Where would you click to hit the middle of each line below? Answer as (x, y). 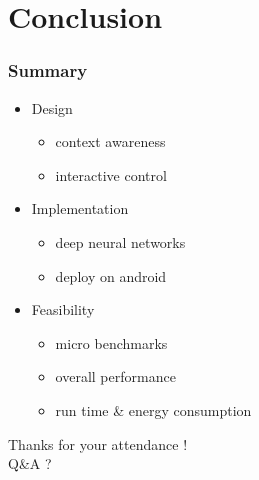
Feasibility (63, 309)
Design (52, 107)
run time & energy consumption (153, 409)
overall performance (115, 376)
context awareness (110, 141)
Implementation (80, 208)
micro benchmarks (111, 342)
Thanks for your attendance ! (98, 443)
